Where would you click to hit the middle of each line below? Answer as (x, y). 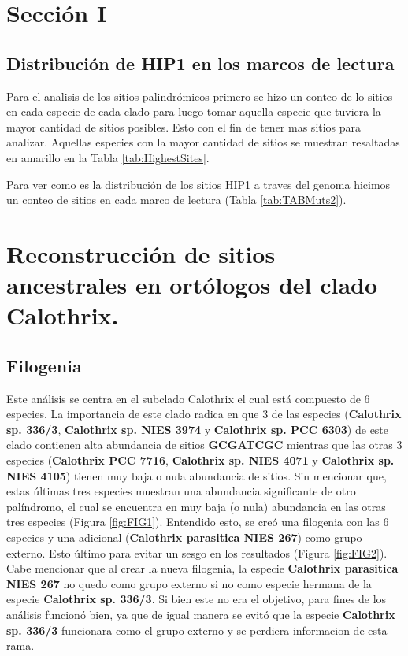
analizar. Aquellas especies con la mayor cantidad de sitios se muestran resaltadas (203, 142)
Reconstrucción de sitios (141, 253)
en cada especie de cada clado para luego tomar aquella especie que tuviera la (194, 111)
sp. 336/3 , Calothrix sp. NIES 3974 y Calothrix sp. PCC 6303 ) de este (198, 429)
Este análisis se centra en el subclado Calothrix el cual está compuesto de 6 (188, 398)
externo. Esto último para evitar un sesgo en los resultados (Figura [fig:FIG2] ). (197, 552)
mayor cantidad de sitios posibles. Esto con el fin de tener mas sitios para (184, 126)
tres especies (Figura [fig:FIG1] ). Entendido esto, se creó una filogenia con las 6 (198, 522)
